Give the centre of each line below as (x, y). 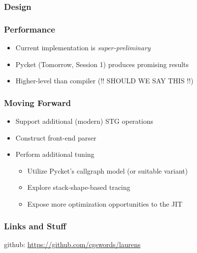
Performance (30, 29)
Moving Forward (37, 102)
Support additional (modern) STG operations (84, 121)
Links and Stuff (35, 226)
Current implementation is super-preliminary (83, 48)
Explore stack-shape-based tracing (79, 187)
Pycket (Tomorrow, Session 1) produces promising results (102, 64)
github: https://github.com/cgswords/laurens (72, 244)
